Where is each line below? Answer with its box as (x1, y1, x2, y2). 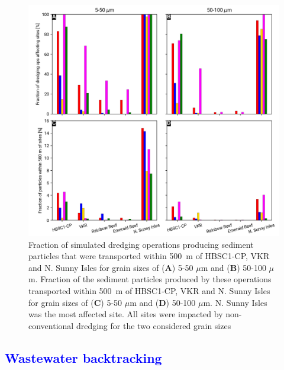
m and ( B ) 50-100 (201, 261, 266, 273)
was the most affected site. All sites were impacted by (28, 308, 223, 320)
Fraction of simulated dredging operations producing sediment (28, 238, 254, 250)
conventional (28, 319, 74, 331)
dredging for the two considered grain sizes (76, 319, 231, 331)
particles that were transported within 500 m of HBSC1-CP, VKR (28, 250, 270, 262)
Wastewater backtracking (5, 348, 162, 366)
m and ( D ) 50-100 (130, 296, 196, 308)
